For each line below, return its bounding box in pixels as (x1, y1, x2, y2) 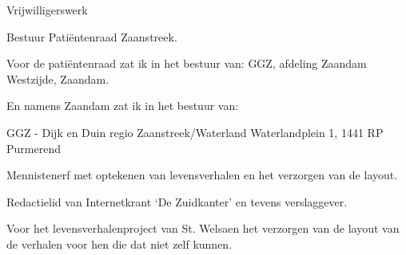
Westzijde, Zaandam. (6, 70, 109, 87)
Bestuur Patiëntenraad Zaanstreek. (6, 28, 177, 45)
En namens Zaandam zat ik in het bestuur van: (6, 97, 239, 114)
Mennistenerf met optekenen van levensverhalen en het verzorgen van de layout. (6, 167, 398, 183)
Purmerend (6, 139, 61, 156)
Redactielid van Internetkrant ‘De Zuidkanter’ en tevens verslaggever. (6, 193, 348, 210)
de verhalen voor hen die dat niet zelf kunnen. (6, 235, 233, 252)
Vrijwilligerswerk (6, 2, 88, 18)
